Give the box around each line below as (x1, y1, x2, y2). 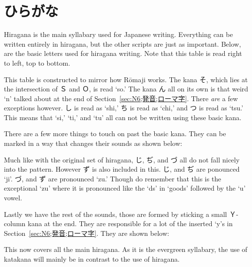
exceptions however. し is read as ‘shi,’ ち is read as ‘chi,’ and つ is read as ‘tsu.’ (4, 103, 243, 113)
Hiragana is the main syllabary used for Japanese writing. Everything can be (4, 29, 233, 39)
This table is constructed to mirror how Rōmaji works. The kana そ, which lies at (4, 74, 248, 84)
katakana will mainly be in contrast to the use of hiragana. (4, 254, 180, 264)
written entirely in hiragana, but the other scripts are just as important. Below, (4, 38, 241, 49)
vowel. (4, 193, 22, 203)
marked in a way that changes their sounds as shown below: (4, 138, 182, 148)
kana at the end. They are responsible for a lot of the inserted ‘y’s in (27, 218, 233, 229)
